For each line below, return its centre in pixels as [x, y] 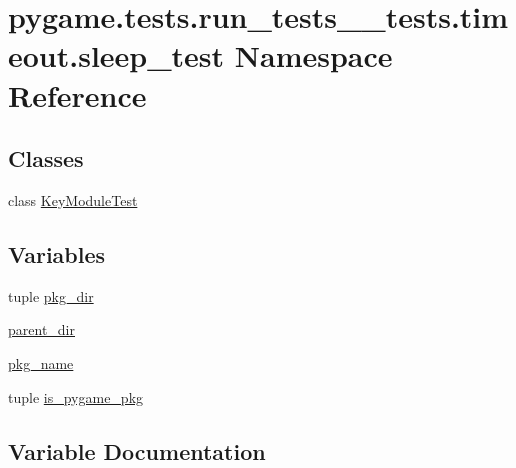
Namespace [313, 55]
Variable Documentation [137, 450]
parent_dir [41, 329]
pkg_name [41, 362]
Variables [57, 253]
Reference [77, 94]
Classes [46, 158]
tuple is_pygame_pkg [76, 396]
